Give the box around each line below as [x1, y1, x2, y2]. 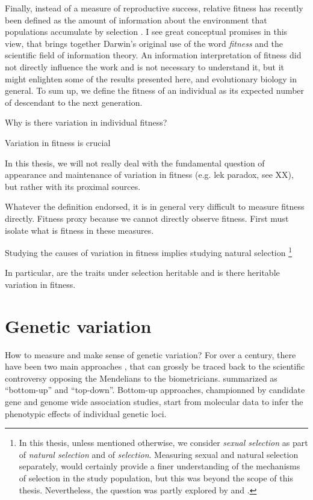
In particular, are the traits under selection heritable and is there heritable [5, 266, 280, 279]
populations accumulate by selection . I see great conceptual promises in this [5, 25, 288, 38]
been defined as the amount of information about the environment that [5, 13, 267, 26]
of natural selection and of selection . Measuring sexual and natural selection [19, 448, 299, 460]
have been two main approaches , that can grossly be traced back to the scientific [5, 360, 305, 373]
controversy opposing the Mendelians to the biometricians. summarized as [5, 371, 277, 384]
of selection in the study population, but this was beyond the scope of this [19, 472, 293, 484]
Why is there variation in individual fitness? [5, 116, 167, 129]
